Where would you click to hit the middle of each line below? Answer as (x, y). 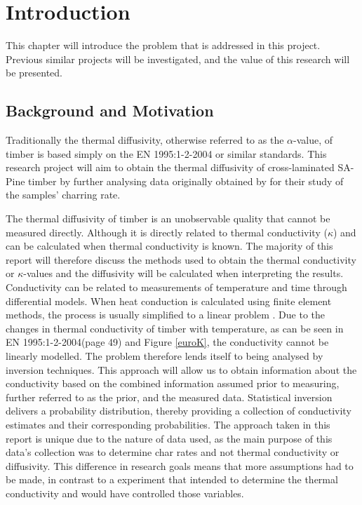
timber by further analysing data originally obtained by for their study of (186, 181)
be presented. (34, 73)
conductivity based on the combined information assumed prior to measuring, (173, 383)
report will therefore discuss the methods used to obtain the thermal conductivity (181, 259)
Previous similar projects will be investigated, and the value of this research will (178, 59)
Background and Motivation (110, 110)
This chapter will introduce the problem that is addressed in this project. (163, 45)
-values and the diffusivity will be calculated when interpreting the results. (183, 273)
